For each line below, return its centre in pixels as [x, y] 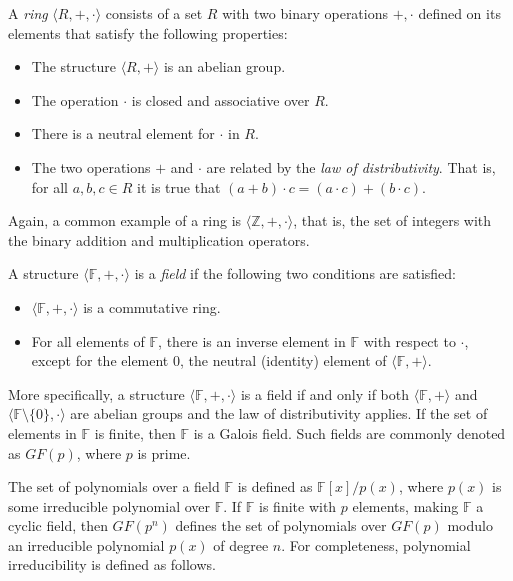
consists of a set [154, 13]
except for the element [100, 360]
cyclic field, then [58, 525]
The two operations [91, 166]
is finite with [298, 505]
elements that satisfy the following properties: [148, 32]
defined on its [459, 13]
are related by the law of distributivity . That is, [351, 166]
